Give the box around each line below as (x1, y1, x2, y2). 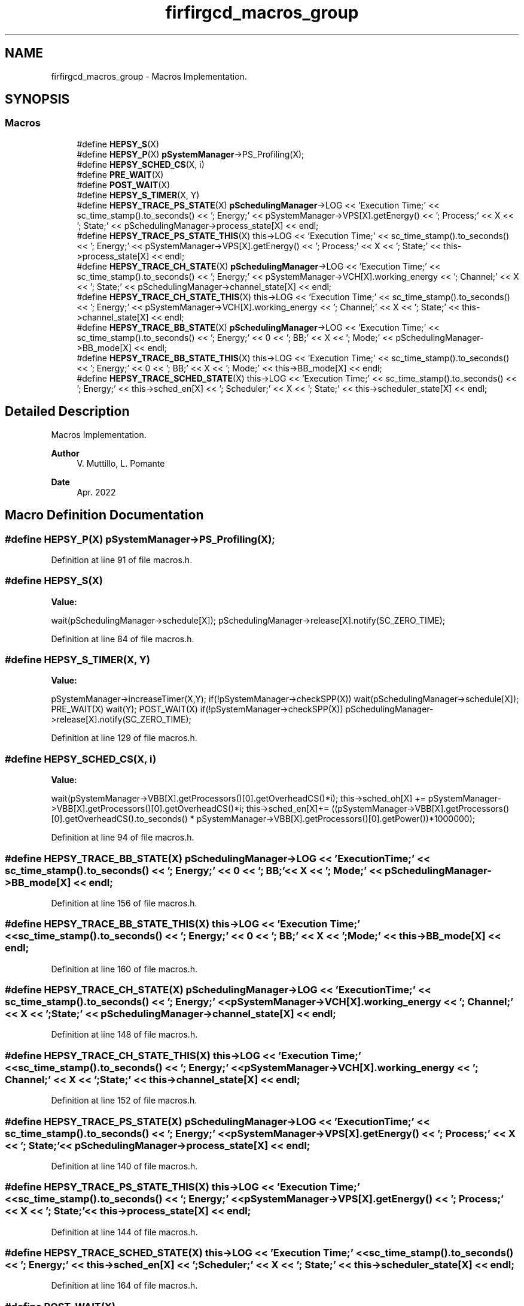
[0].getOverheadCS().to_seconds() (51, 814, 188, 824)
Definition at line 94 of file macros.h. (51, 832, 194, 843)
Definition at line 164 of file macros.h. (51, 1280, 198, 1291)
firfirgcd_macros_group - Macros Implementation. (51, 71, 247, 81)
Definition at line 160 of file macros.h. (51, 963, 198, 974)
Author (51, 448, 80, 458)
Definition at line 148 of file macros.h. (51, 1029, 198, 1040)
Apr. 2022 (77, 486, 116, 497)
